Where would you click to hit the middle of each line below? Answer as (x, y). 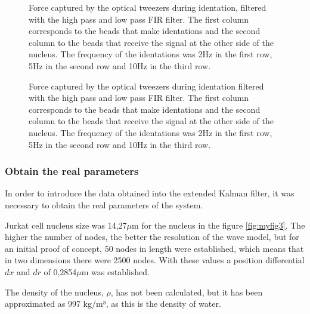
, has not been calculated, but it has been (187, 292)
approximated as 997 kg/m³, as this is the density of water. (113, 304)
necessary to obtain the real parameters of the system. (104, 204)
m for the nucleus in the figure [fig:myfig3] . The (218, 225)
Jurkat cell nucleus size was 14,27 (66, 225)
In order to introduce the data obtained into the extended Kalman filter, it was (150, 193)
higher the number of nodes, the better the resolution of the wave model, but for (152, 237)
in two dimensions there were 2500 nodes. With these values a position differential (155, 260)
